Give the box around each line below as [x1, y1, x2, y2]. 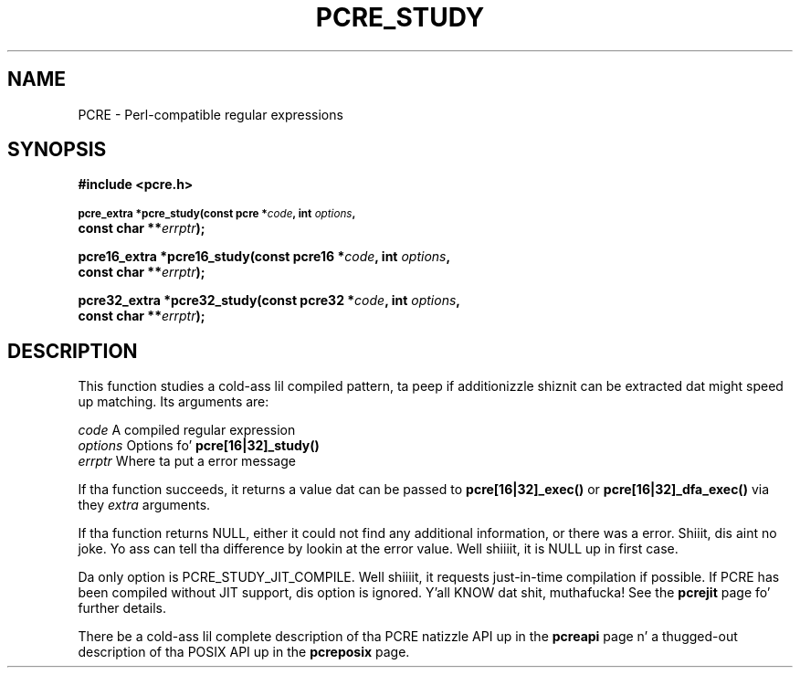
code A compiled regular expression [78, 422, 296, 438]
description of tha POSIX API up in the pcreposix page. [78, 644, 410, 660]
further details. [78, 600, 167, 617]
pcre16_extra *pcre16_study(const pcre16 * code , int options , [78, 248, 451, 265]
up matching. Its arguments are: [78, 394, 269, 410]
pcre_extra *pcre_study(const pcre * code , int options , [78, 207, 356, 221]
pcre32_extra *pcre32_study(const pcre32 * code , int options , [78, 292, 461, 309]
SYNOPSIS [7, 138, 107, 162]
